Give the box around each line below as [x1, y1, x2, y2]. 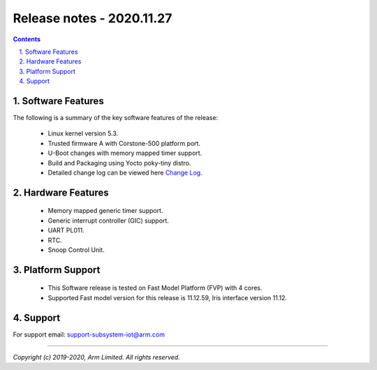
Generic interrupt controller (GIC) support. [47, 216, 169, 225]
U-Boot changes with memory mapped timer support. [47, 149, 202, 157]
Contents [13, 35, 41, 43]
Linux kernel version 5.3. [47, 129, 119, 138]
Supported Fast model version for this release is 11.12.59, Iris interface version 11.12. [47, 293, 288, 302]
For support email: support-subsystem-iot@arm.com [13, 330, 165, 339]
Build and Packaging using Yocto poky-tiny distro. [47, 158, 191, 167]
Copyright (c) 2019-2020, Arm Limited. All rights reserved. [13, 353, 181, 362]
